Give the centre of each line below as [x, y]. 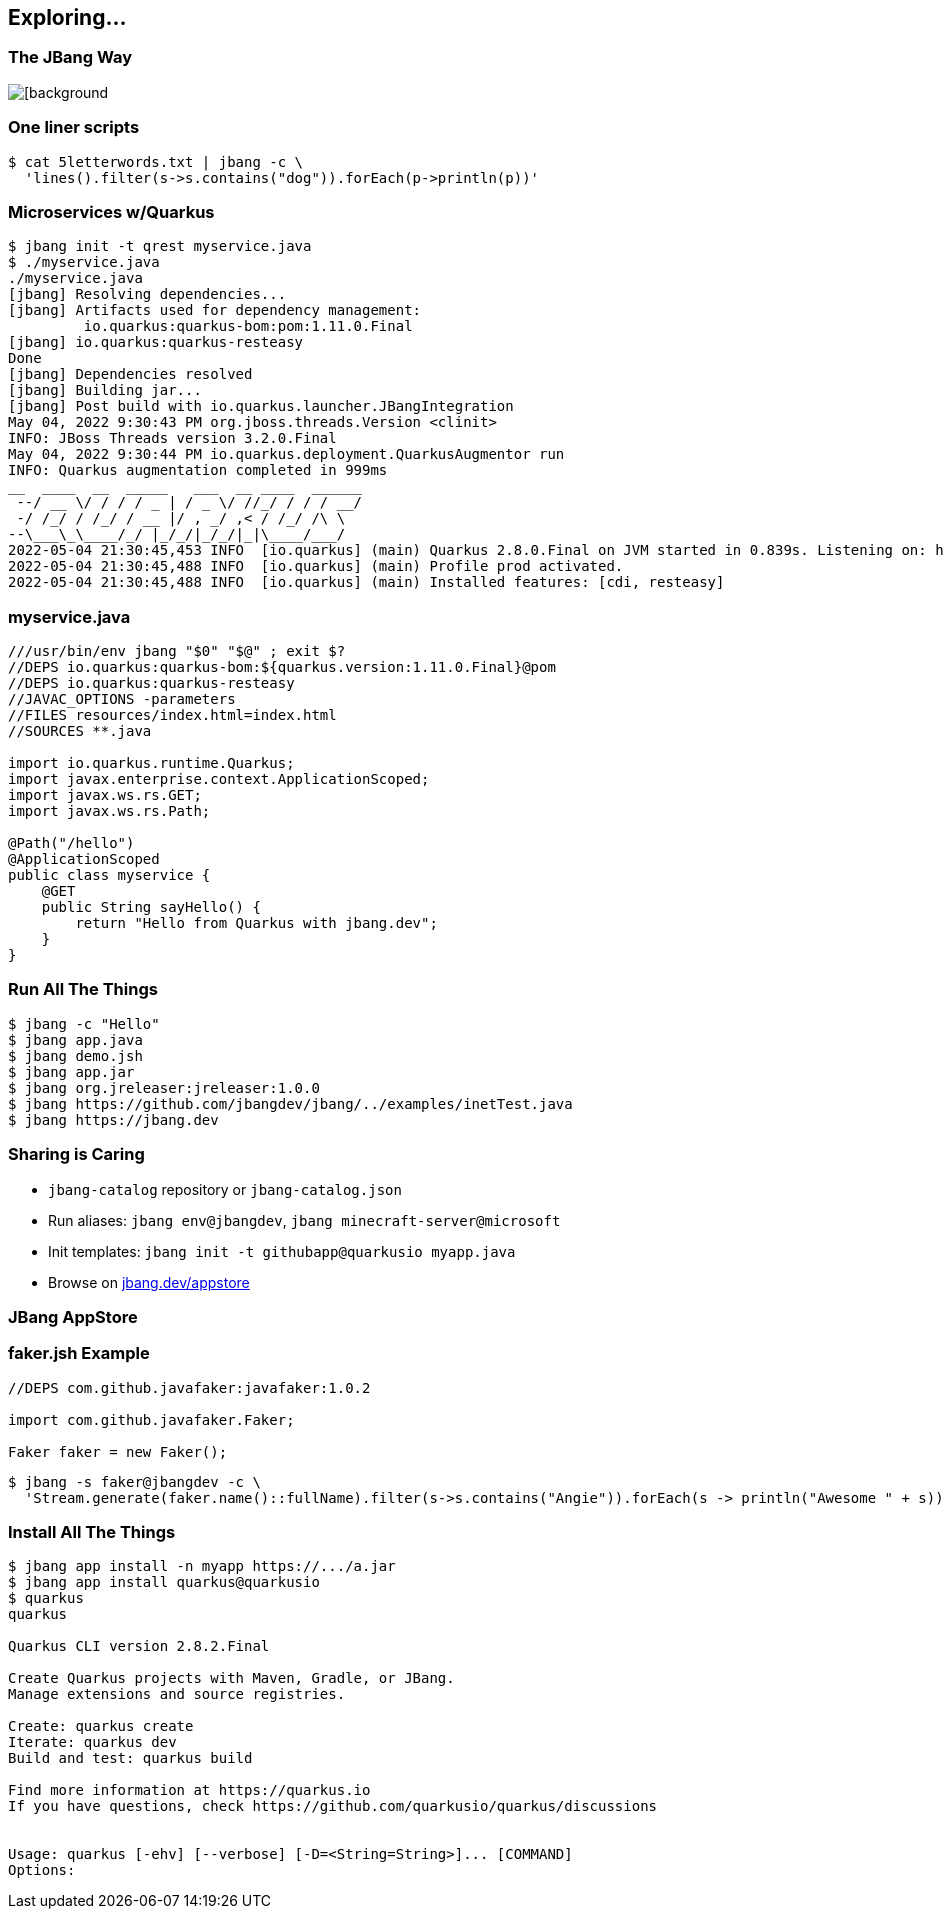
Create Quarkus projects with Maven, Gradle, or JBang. [231, 1678]
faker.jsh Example [79, 1353]
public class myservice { [109, 875]
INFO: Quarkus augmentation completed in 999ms [198, 470]
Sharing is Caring [76, 1154]
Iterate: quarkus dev [92, 1742]
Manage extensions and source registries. [177, 1694]
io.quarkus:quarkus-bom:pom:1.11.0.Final [248, 326]
